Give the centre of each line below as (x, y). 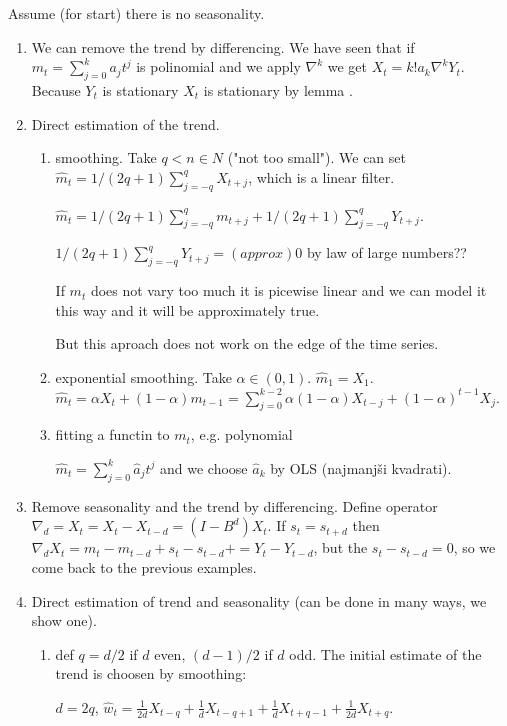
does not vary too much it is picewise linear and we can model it (288, 290)
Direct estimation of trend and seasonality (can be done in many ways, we (259, 600)
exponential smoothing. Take (143, 376)
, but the (340, 547)
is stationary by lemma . (278, 89)
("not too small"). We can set (316, 157)
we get (347, 66)
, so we (474, 547)
